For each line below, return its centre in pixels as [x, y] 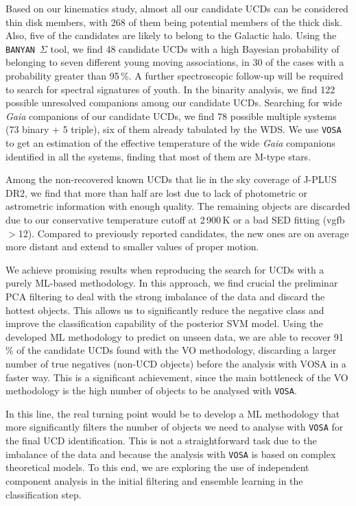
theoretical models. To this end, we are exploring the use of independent [157, 467]
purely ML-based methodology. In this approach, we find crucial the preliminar [172, 283]
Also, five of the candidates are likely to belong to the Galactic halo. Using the [171, 35]
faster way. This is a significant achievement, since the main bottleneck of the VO [177, 377]
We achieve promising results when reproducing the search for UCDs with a [165, 269]
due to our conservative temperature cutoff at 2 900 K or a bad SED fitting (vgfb [175, 220]
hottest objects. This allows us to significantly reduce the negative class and [165, 310]
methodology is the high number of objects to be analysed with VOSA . [151, 390]
